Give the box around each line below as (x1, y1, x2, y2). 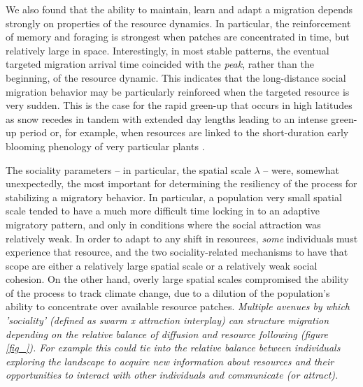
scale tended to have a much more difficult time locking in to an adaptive (6, 203, 320, 218)
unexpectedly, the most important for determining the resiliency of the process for (6, 176, 357, 191)
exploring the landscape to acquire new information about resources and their (6, 353, 334, 368)
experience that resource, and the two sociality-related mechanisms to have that (6, 244, 348, 259)
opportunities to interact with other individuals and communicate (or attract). (6, 367, 339, 382)
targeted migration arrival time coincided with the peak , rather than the (6, 57, 314, 71)
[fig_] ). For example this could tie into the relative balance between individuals (6, 340, 341, 355)
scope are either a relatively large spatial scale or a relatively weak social (6, 258, 318, 272)
